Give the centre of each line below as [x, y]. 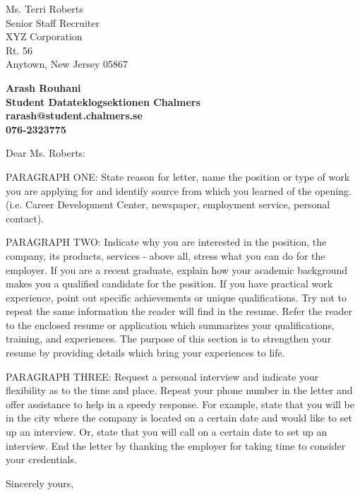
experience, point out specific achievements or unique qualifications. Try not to [176, 297]
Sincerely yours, [40, 483]
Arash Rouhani [43, 87]
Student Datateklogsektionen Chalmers [103, 101]
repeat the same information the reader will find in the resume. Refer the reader [179, 311]
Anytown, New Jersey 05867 [67, 64]
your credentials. [41, 459]
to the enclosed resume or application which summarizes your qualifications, [170, 324]
